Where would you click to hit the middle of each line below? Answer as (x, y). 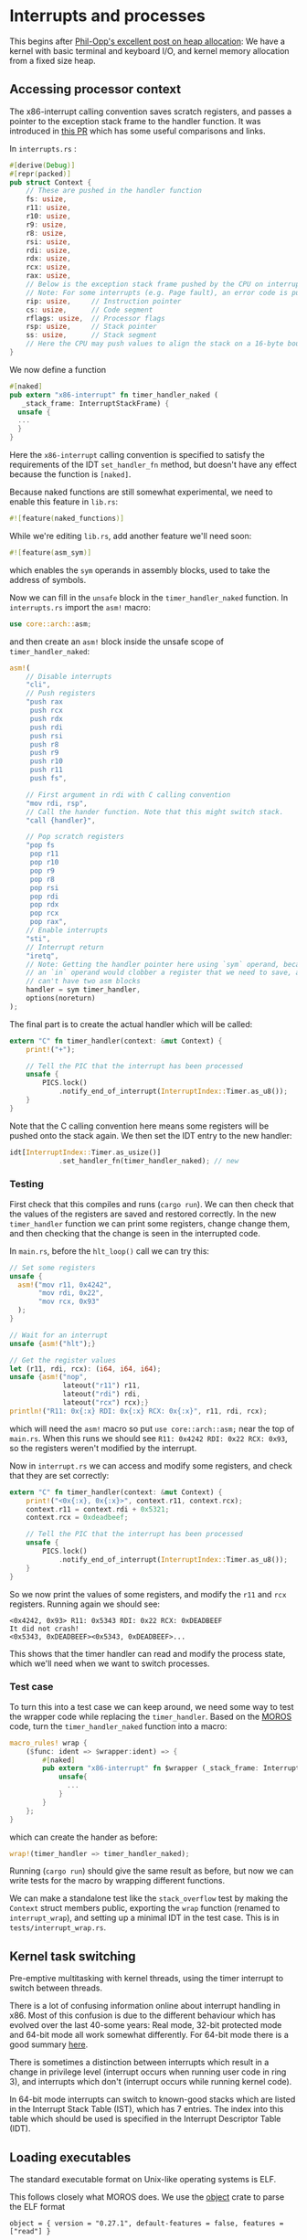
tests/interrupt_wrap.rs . (58, 1927)
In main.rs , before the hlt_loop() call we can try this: (110, 1251)
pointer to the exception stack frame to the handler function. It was (135, 121)
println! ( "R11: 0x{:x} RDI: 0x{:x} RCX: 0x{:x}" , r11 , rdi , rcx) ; (138, 1411)
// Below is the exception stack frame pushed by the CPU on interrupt (165, 284)
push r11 (47, 770)
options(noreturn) (61, 998)
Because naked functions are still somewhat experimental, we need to (141, 492)
